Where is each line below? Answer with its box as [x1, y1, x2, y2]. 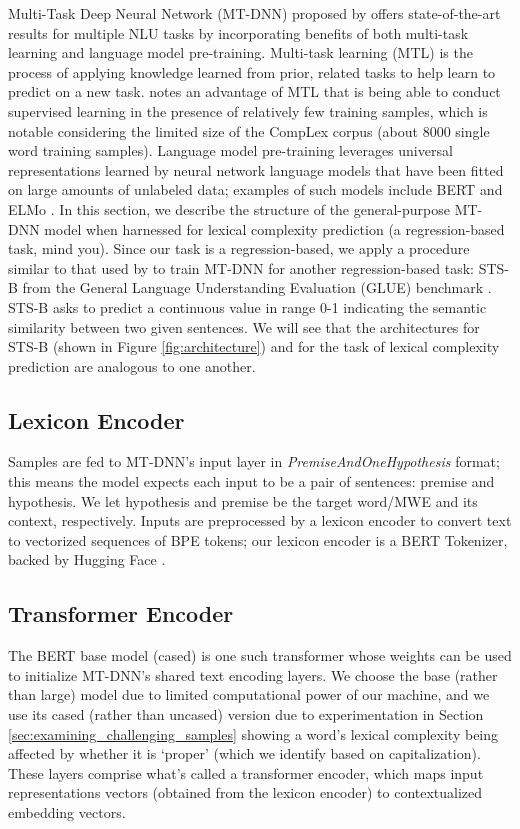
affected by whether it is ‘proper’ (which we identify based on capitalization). [8, 743, 481, 764]
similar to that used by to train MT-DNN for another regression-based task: [8, 257, 475, 278]
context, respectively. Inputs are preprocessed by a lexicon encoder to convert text [8, 510, 512, 531]
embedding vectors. [8, 802, 126, 822]
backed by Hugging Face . [8, 549, 166, 570]
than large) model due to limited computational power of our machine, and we [8, 684, 490, 705]
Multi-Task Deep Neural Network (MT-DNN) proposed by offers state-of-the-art [8, 3, 501, 23]
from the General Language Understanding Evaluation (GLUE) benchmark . [22, 277, 492, 298]
